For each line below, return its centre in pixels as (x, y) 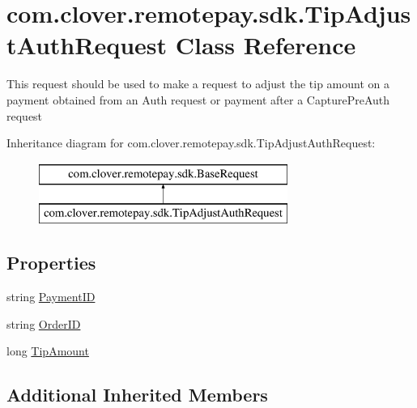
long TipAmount (48, 351)
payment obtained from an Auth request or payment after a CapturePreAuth (198, 99)
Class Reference (266, 45)
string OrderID (44, 323)
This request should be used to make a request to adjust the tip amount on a (198, 84)
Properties (51, 263)
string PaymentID (51, 297)
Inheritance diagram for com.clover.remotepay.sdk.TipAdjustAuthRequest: (191, 143)
